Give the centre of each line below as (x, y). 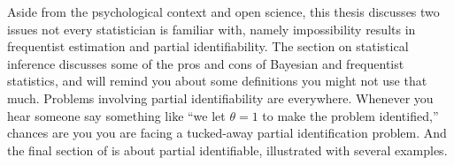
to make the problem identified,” (350, 115)
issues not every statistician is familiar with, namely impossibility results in (212, 29)
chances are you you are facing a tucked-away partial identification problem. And (227, 133)
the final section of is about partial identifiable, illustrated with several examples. (227, 150)
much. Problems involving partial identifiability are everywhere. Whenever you (220, 97)
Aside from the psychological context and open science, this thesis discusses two (223, 11)
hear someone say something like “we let (116, 115)
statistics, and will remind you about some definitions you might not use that (217, 81)
